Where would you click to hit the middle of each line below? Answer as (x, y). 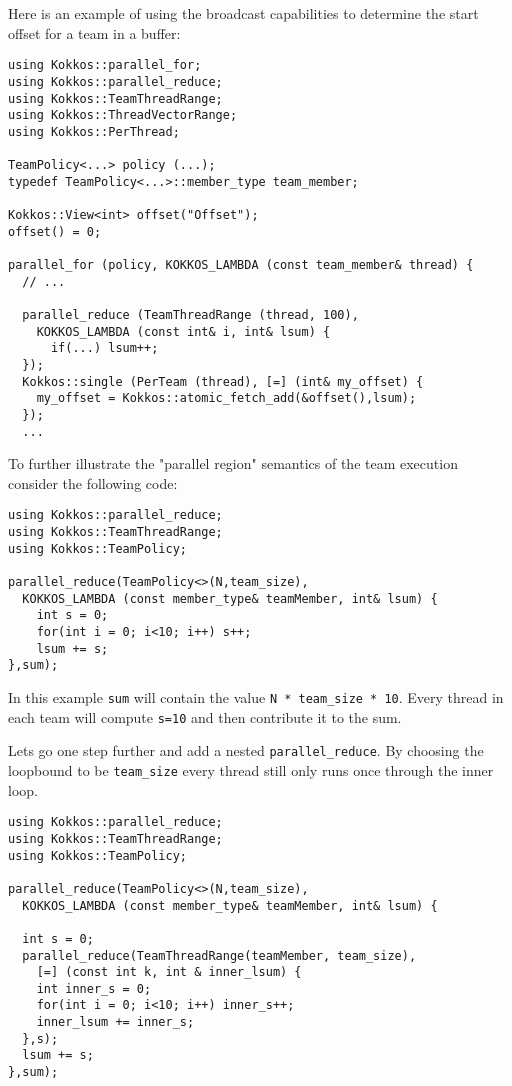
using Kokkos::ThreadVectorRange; (123, 115)
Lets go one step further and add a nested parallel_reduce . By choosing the (246, 750)
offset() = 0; (55, 231)
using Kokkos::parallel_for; (105, 65)
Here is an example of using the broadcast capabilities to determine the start (243, 13)
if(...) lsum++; (104, 348)
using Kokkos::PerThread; (94, 131)
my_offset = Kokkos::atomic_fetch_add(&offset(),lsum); (226, 398)
